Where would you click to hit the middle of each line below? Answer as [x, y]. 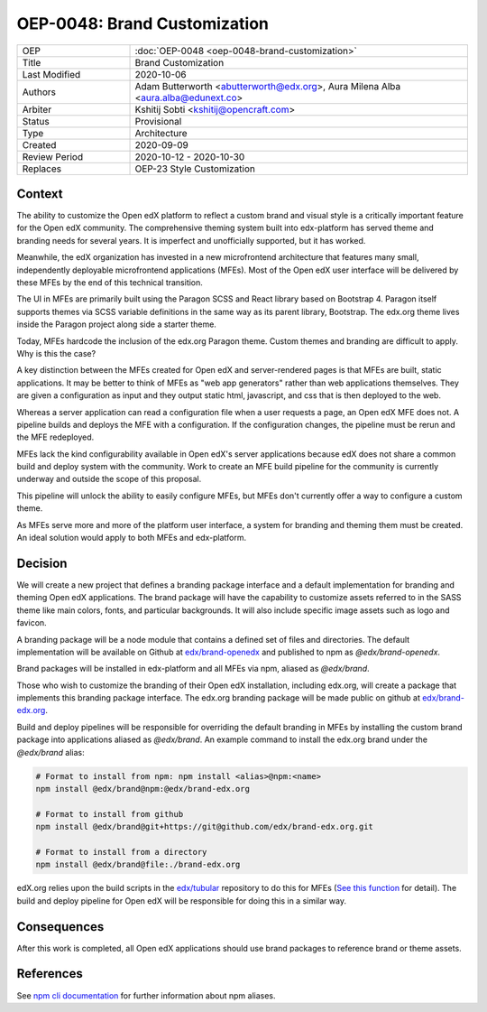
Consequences [60, 927]
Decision [42, 563]
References [50, 974]
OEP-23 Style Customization [195, 169]
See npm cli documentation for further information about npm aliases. [146, 995]
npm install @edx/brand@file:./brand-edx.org [138, 865]
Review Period [53, 156]
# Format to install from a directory [121, 852]
